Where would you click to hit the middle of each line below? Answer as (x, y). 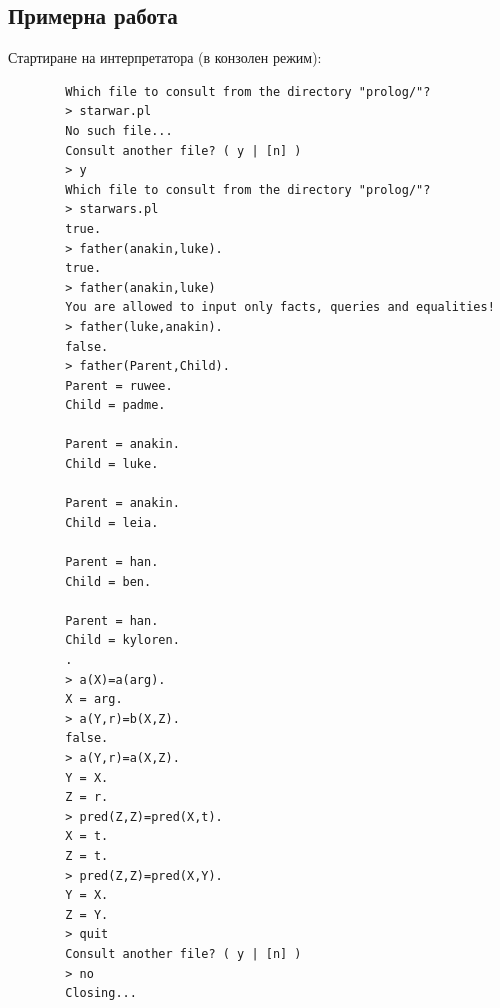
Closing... (101, 993)
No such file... (119, 130)
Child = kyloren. (122, 640)
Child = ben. (108, 581)
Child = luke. (112, 464)
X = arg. (94, 699)
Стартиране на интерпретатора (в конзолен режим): (165, 57)
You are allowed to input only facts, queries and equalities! (280, 307)
